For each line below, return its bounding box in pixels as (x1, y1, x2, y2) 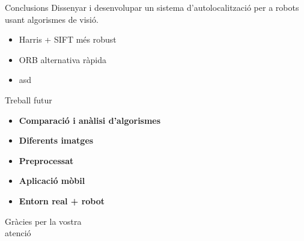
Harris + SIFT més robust (19, 33, 117, 46)
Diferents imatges (19, 134, 94, 147)
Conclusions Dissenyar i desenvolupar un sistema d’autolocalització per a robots (5, 1, 299, 13)
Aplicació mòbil (19, 174, 85, 187)
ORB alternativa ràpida (19, 53, 106, 66)
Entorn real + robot (19, 194, 105, 207)
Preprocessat (19, 154, 74, 166)
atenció (5, 227, 31, 239)
